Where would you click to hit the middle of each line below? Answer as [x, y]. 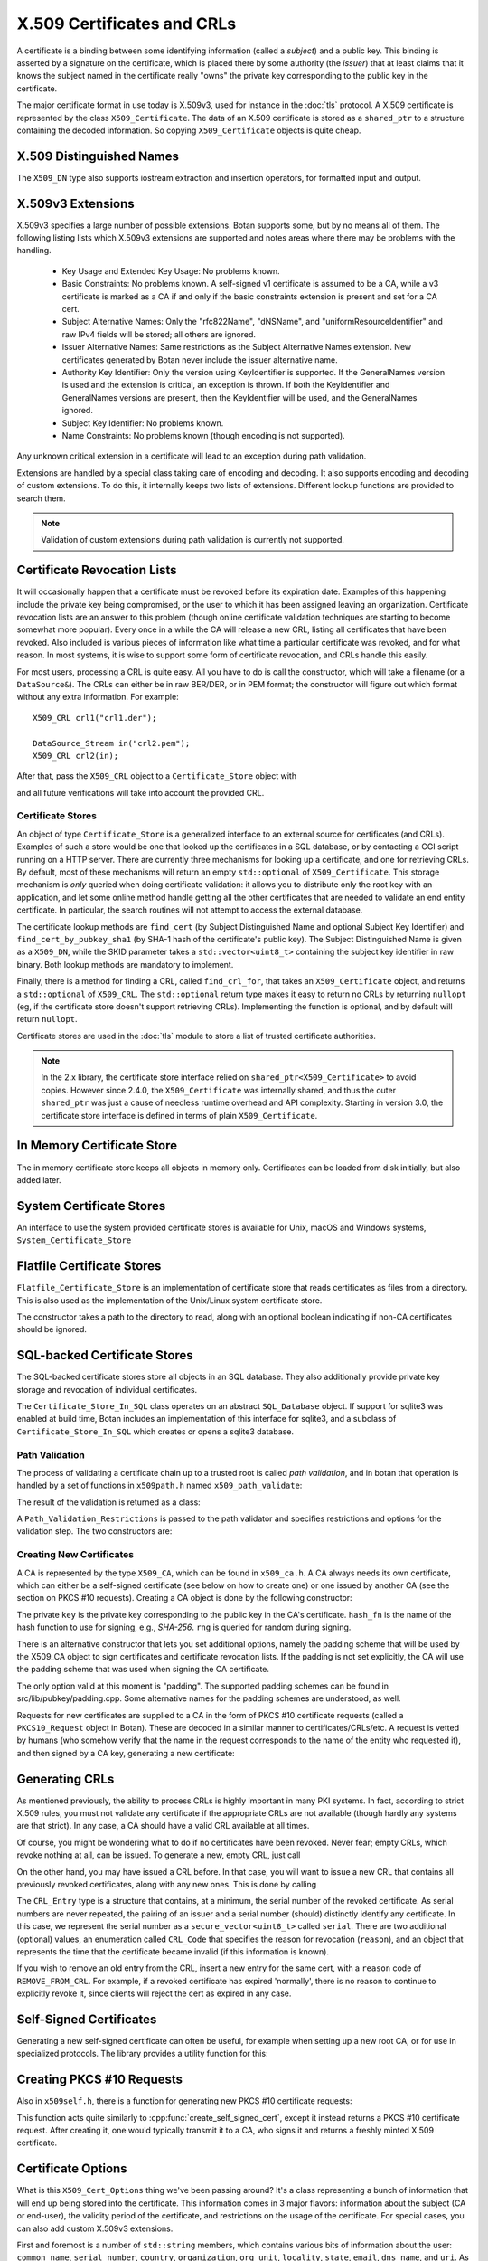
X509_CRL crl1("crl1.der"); [95, 718]
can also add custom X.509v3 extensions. [95, 2228]
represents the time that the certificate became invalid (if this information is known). [173, 1951]
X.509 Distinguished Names [98, 156]
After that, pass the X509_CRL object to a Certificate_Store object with [157, 776]
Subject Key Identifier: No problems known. [143, 423]
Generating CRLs [66, 1779]
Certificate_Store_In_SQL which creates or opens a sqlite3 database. [155, 1431]
